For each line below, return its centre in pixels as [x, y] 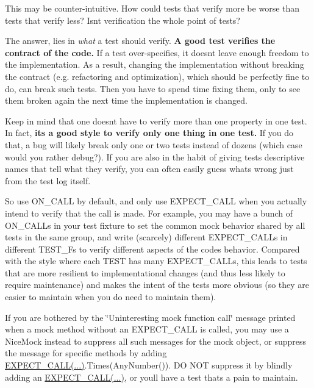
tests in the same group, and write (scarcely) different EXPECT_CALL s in [146, 237]
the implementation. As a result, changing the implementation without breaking [155, 64]
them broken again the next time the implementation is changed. [126, 100]
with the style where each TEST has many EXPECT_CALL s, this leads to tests [156, 261]
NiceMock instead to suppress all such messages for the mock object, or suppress [156, 341]
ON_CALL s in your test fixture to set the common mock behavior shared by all [155, 225]
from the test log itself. [48, 180]
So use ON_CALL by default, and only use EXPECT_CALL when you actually [156, 201]
